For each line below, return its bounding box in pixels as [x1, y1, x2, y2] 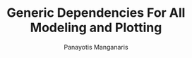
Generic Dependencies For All [6, 5, 186, 21]
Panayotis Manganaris [64, 43, 128, 51]
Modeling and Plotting [30, 20, 162, 36]
